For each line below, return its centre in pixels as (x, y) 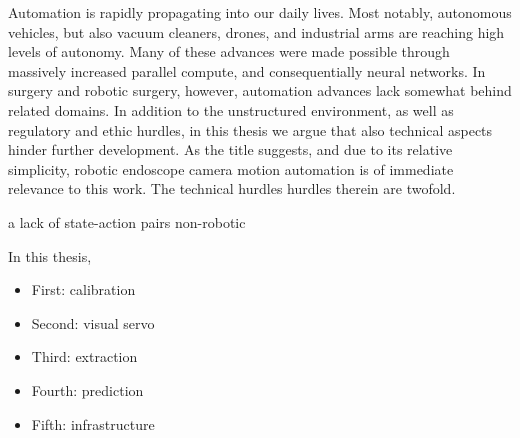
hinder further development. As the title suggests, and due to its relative (230, 149)
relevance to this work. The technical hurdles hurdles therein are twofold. (232, 188)
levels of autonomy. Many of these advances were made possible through (229, 51)
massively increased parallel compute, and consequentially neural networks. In (247, 70)
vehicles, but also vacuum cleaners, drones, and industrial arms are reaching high (256, 31)
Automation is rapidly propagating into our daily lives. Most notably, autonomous (260, 12)
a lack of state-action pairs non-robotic (127, 221)
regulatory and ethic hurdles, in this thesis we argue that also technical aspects (250, 129)
